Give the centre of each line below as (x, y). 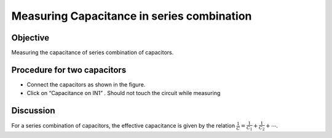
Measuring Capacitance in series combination (132, 16)
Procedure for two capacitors (69, 70)
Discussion (33, 111)
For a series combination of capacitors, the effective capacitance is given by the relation (123, 126)
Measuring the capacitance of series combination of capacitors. (93, 53)
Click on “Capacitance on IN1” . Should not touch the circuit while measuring (124, 93)
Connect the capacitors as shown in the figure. (86, 84)
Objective (30, 38)
